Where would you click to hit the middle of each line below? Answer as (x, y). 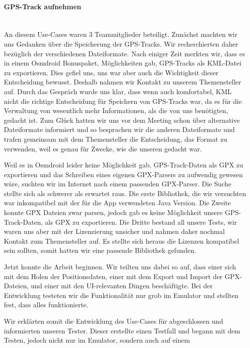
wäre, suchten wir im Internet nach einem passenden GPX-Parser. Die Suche (118, 184)
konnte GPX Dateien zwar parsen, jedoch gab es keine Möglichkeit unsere (113, 212)
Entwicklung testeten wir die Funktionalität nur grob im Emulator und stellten (121, 295)
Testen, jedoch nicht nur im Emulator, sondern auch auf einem (97, 340)
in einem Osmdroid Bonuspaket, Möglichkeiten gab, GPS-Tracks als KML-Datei (123, 63)
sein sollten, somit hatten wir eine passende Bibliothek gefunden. (100, 250)
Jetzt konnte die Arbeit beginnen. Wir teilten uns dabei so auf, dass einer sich (120, 267)
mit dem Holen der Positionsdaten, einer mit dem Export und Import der (113, 276)
